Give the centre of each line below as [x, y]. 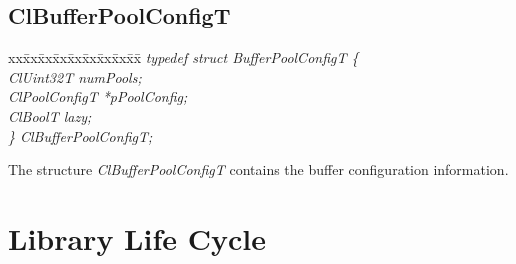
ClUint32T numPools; [75, 76]
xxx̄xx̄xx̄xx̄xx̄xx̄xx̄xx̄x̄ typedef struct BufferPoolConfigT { [183, 57]
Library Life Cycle [137, 237]
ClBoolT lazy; [50, 115]
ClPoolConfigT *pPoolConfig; [98, 96]
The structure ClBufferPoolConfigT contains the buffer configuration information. [258, 169]
